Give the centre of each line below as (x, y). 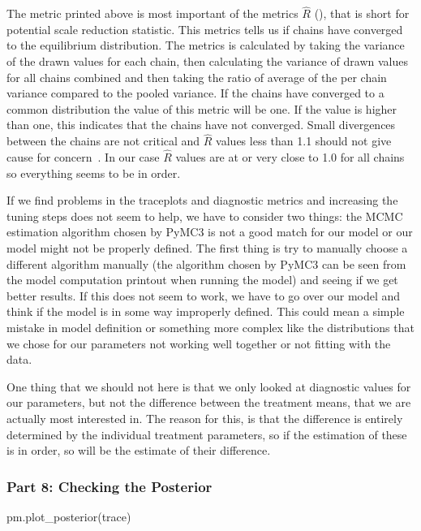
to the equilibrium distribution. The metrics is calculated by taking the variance (206, 45)
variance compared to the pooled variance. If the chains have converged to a (195, 93)
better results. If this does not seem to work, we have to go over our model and (204, 295)
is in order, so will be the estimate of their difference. (139, 450)
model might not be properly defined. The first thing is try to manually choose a (207, 247)
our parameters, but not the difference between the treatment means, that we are (209, 402)
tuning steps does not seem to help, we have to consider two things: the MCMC (205, 216)
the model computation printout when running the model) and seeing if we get (202, 280)
